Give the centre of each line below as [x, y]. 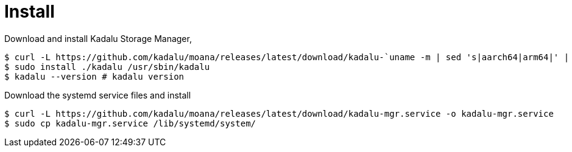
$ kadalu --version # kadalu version [94, 76]
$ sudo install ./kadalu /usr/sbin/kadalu [107, 67]
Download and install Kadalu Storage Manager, [98, 38]
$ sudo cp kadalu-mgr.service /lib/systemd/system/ [130, 123]
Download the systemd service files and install [98, 95]
